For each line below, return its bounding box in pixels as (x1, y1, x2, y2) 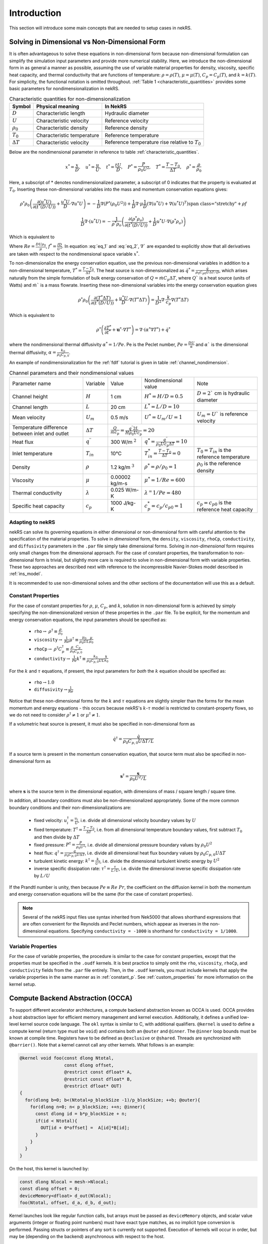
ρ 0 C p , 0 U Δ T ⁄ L (123, 738, 154, 745)
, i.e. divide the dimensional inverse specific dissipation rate (118, 865, 241, 871)
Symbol (12, 103, 31, 110)
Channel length (12, 404, 48, 411)
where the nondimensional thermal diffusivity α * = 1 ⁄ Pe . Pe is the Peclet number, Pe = (9, 341, 188, 347)
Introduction (9, 7, 62, 18)
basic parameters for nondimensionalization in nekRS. (9, 86, 120, 92)
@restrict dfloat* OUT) (64, 1083, 122, 1089)
